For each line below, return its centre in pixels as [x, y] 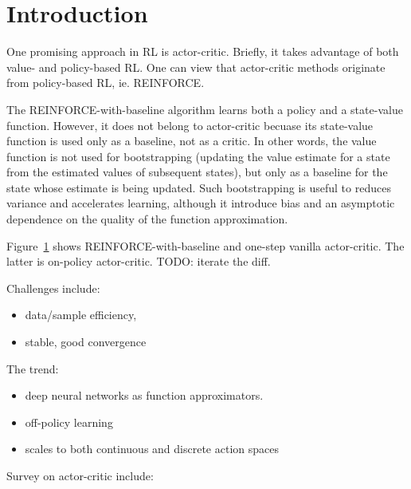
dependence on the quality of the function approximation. [147, 219]
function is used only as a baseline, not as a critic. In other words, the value [192, 141]
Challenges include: [53, 288]
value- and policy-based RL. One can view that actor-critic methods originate [196, 67]
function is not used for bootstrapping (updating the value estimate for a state [198, 156]
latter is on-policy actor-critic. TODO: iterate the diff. [139, 261]
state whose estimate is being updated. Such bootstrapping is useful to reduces [199, 187]
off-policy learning [69, 422]
